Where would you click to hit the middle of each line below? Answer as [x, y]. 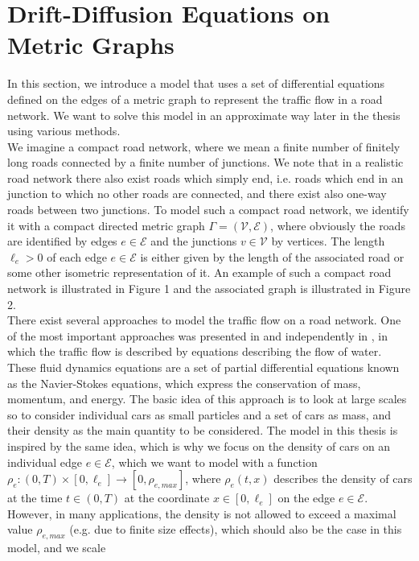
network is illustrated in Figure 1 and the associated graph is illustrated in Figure [209, 289]
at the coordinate [167, 498]
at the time [35, 498]
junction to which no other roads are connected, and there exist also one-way [197, 194]
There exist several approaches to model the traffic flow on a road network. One [204, 320]
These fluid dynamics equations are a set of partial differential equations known [203, 367]
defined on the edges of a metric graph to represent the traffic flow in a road [195, 99]
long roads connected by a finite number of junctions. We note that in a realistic [205, 162]
